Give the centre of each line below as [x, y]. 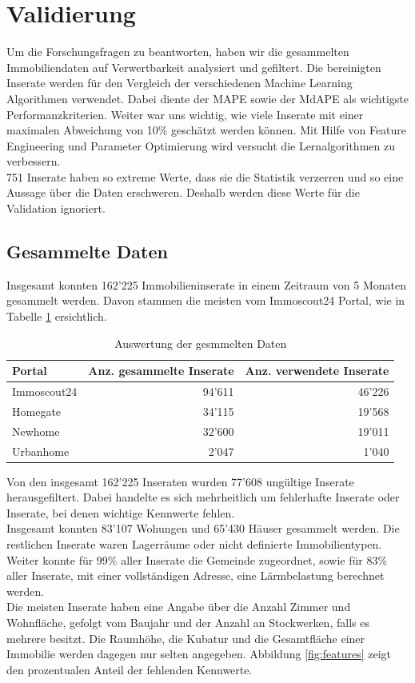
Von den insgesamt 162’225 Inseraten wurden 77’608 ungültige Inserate [180, 481]
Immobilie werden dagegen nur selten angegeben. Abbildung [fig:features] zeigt [199, 654]
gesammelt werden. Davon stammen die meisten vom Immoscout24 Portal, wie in [206, 300]
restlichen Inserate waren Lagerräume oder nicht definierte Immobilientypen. [194, 544]
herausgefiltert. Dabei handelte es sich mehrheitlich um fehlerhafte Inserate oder [203, 497]
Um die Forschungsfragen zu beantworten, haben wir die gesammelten [178, 52]
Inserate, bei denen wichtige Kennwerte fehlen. [121, 512]
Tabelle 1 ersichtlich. [57, 316]
